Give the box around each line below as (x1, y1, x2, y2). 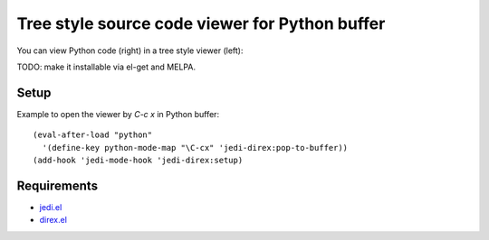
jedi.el (39, 201, 62, 212)
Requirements (16, 178, 99, 193)
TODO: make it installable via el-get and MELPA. (16, 61, 197, 72)
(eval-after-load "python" (33, 130, 153, 140)
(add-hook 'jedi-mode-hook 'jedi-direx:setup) (33, 155, 244, 166)
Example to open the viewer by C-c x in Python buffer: (16, 108, 220, 119)
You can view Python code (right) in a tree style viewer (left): (16, 45, 244, 56)
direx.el (39, 215, 68, 226)
